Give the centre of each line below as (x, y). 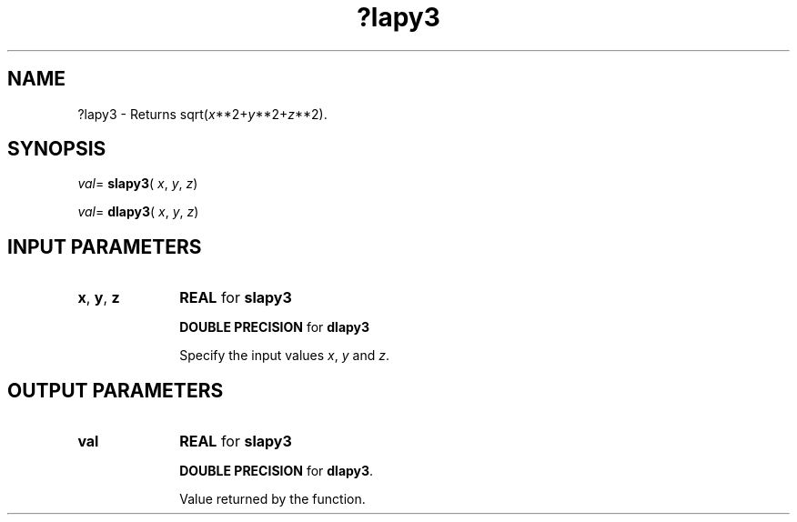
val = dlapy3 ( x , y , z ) (138, 212)
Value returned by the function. (272, 499)
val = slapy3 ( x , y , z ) (138, 184)
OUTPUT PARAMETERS (116, 390)
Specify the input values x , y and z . (284, 356)
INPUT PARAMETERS (105, 246)
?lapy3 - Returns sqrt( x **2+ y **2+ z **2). (202, 114)
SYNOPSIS (57, 149)
